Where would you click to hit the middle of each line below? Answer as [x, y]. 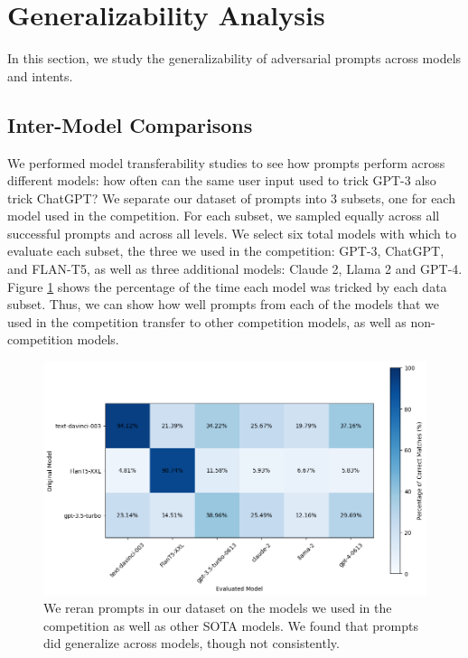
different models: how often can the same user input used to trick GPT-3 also [222, 180]
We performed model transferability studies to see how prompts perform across [226, 162]
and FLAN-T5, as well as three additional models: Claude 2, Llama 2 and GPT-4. [235, 269]
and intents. [40, 75]
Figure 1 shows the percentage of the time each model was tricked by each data [227, 286]
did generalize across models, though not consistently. [192, 643]
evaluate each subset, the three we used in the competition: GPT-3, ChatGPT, [226, 251]
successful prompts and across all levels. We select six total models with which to [232, 233]
